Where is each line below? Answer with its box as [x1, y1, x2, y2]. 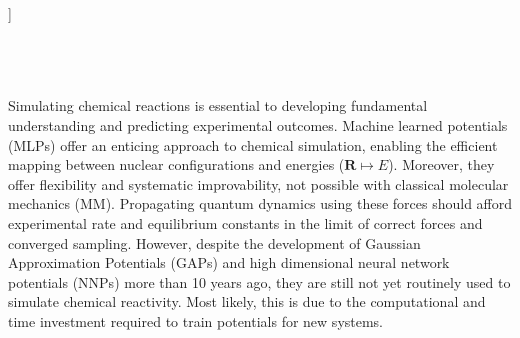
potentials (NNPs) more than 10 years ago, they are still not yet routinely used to [8, 271, 511, 292]
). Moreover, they [388, 154, 495, 175]
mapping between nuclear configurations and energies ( [8, 154, 345, 175]
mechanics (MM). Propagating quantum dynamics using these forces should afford [8, 193, 513, 214]
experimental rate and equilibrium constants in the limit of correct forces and [8, 212, 483, 233]
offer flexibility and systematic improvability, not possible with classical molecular [8, 173, 509, 194]
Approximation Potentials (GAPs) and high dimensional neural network [8, 252, 450, 273]
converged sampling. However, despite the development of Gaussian [8, 232, 421, 253]
